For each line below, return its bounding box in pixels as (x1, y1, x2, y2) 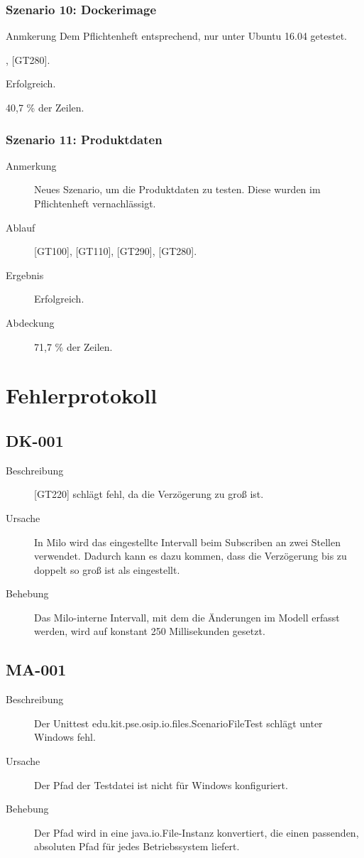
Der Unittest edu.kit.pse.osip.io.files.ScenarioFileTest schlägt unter (34, 715, 323, 730)
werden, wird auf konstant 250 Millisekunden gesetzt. (34, 624, 265, 639)
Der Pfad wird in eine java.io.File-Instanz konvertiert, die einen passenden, (34, 825, 359, 840)
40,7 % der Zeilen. (6, 100, 84, 114)
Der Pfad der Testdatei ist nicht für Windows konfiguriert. (34, 777, 288, 792)
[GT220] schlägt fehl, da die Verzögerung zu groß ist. (34, 487, 264, 501)
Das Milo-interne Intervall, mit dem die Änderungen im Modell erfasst (34, 609, 340, 624)
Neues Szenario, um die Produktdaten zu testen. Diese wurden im (34, 182, 321, 197)
